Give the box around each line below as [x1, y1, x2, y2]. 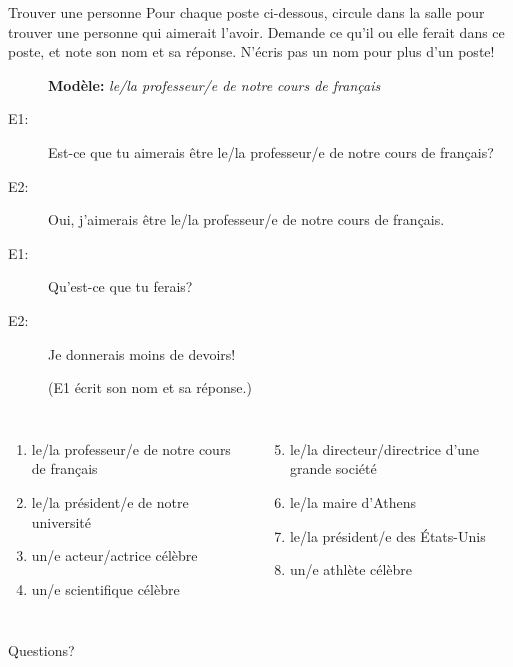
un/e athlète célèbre [289, 559, 413, 580]
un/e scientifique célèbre [31, 578, 180, 599]
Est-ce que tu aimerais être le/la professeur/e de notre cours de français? [48, 141, 494, 162]
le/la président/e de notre [31, 491, 189, 512]
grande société [289, 458, 377, 479]
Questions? [8, 640, 75, 661]
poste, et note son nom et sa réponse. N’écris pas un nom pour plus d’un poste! [8, 41, 495, 62]
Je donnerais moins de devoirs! [48, 343, 236, 364]
